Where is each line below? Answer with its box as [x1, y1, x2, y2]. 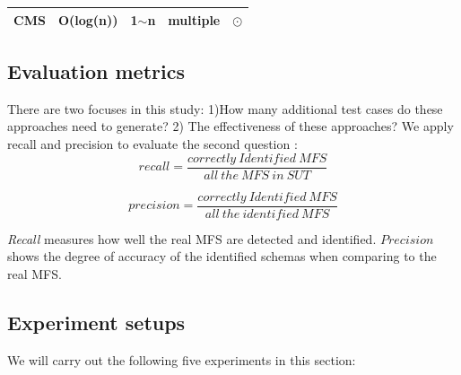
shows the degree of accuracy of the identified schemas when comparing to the [7, 247, 437, 266]
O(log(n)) [57, 10, 118, 29]
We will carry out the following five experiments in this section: [7, 350, 356, 369]
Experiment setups [7, 308, 186, 336]
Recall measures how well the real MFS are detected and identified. [7, 229, 377, 248]
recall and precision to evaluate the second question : [7, 134, 298, 153]
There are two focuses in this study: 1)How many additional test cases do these [7, 99, 443, 118]
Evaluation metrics [7, 57, 185, 84]
